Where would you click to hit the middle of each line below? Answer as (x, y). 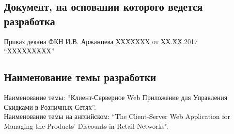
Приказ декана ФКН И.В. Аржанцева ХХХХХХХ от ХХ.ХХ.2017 (101, 41)
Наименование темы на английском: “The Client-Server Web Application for (117, 116)
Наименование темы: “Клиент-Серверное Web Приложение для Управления (116, 97)
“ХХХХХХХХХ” (29, 51)
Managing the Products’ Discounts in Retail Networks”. (86, 126)
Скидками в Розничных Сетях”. (50, 107)
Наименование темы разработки (80, 77)
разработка (30, 21)
